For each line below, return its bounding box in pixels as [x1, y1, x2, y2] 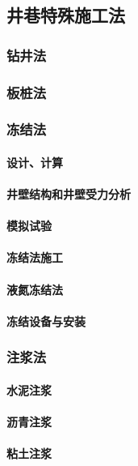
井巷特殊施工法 [6, 2, 125, 28]
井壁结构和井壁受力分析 [6, 186, 131, 203]
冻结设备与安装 [6, 312, 86, 329]
